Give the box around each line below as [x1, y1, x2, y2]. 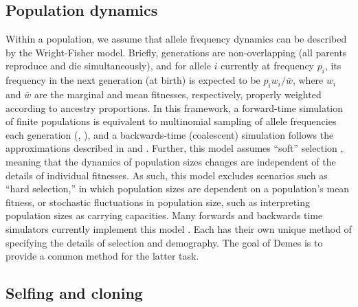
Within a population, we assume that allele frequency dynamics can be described [5, 32, 347, 46]
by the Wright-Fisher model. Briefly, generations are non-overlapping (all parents [5, 45, 347, 59]
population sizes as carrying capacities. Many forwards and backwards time [5, 208, 323, 223]
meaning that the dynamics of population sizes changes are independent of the [5, 154, 336, 168]
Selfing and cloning [5, 282, 143, 304]
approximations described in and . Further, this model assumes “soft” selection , [5, 141, 344, 155]
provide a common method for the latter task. [5, 249, 199, 263]
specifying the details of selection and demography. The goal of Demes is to [5, 235, 323, 249]
